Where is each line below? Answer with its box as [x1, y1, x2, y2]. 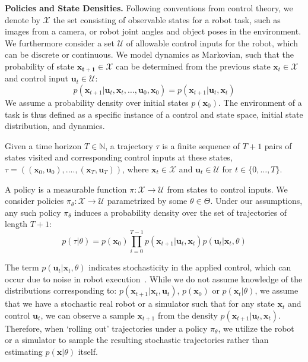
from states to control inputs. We [167, 182, 288, 195]
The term [5, 261, 39, 273]
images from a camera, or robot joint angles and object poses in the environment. [5, 25, 301, 37]
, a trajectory [105, 139, 153, 152]
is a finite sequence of [162, 139, 240, 152]
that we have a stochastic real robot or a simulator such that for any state [5, 297, 275, 310]
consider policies [5, 194, 64, 207]
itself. [78, 345, 98, 358]
